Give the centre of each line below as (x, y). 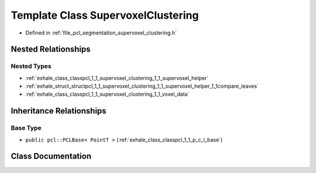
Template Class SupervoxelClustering (105, 15)
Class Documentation (51, 156)
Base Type (26, 128)
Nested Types (31, 66)
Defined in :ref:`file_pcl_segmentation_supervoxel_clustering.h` (101, 33)
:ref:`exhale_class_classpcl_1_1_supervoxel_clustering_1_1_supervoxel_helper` (117, 78)
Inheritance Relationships (59, 111)
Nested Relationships (51, 49)
